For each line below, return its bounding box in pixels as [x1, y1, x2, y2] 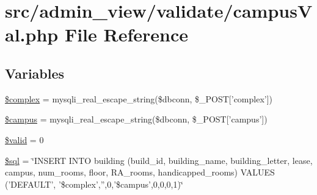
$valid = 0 [5, 133, 44, 146]
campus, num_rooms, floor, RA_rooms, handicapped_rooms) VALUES [5, 166, 275, 179]
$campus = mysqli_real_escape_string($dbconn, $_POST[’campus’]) [5, 113, 268, 126]
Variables [5, 63, 65, 82]
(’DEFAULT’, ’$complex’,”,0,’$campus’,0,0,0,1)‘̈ [5, 177, 183, 190]
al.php [5, 22, 59, 47]
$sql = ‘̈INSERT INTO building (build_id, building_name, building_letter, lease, [5, 154, 313, 166]
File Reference [64, 22, 189, 47]
